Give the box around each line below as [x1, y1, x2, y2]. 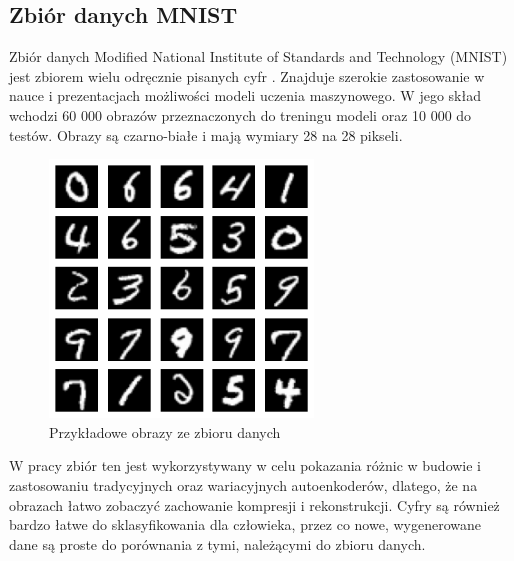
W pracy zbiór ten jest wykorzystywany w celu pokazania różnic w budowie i [9, 455, 482, 476]
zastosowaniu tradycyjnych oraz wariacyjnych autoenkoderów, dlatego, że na [9, 475, 478, 496]
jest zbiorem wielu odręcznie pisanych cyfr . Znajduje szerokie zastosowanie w [9, 65, 485, 86]
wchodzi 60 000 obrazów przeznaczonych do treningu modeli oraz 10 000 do [9, 104, 472, 125]
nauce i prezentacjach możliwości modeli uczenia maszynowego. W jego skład [9, 85, 481, 106]
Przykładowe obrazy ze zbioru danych [49, 421, 281, 442]
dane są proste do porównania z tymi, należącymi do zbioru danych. [9, 533, 426, 554]
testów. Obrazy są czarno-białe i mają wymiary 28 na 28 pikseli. [9, 124, 403, 145]
